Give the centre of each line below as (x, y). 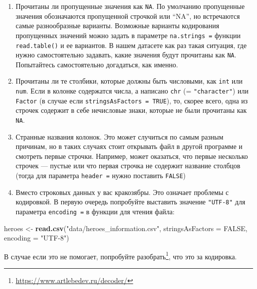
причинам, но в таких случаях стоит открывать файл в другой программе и (129, 146)
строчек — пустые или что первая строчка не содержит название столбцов (128, 166)
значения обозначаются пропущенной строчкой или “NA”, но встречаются (128, 16)
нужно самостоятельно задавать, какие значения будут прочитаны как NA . (126, 55)
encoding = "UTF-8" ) (37, 238)
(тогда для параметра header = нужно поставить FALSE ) (101, 175)
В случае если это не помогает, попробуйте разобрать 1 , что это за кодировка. (121, 255)
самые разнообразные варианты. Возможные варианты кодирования (117, 25)
